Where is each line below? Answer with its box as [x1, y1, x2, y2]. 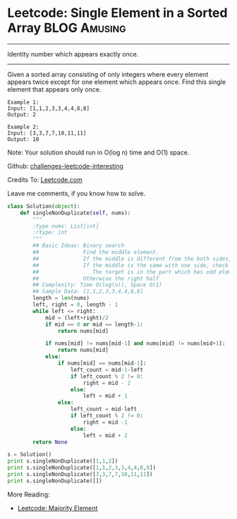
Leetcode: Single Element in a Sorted [7, 5, 228, 21]
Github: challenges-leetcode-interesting [7, 161, 123, 170]
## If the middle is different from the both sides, [32, 255, 232, 262]
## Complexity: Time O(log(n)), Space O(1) [32, 281, 162, 288]
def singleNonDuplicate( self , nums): [20, 209, 131, 216]
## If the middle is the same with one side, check [32, 262, 229, 269]
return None [32, 439, 68, 446]
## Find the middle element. [32, 249, 159, 256]
